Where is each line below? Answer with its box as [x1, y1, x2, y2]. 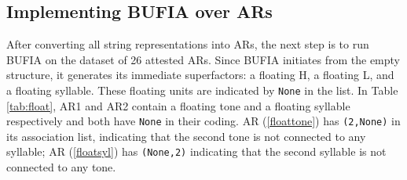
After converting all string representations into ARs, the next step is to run [6, 36, 369, 52]
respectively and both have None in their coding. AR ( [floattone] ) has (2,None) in [6, 113, 401, 129]
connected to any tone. [6, 159, 116, 175]
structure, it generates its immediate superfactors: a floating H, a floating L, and [6, 67, 394, 83]
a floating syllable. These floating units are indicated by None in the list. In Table [6, 81, 398, 98]
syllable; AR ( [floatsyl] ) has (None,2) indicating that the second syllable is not [6, 143, 387, 160]
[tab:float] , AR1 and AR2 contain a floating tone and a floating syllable [6, 97, 350, 113]
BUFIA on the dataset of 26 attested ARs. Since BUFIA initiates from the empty [6, 51, 400, 67]
